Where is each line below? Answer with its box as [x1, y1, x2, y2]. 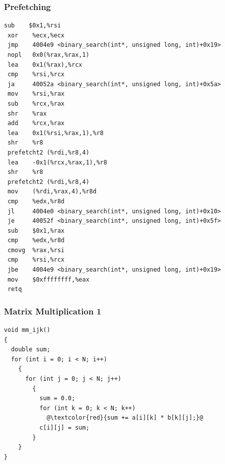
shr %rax [7, 110, 47, 117]
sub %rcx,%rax [7, 100, 65, 107]
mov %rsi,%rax [7, 90, 65, 98]
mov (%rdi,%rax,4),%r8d [7, 188, 97, 195]
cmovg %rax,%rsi [7, 246, 65, 254]
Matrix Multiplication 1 [4, 305, 102, 317]
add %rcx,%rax [7, 120, 65, 127]
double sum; [11, 346, 51, 353]
